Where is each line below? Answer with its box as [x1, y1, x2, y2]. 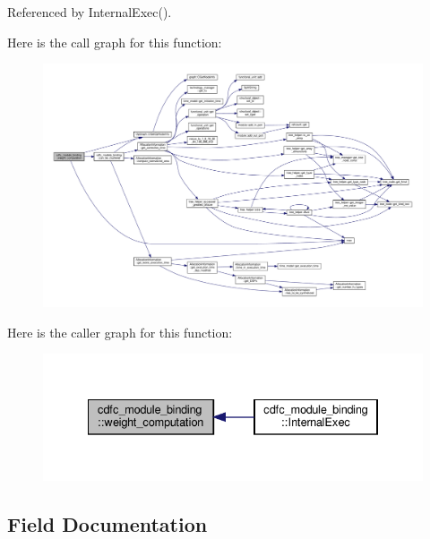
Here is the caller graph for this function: [7, 322, 233, 341]
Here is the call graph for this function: [7, 32, 222, 51]
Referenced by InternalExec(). [7, 3, 172, 21]
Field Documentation [7, 509, 208, 537]
